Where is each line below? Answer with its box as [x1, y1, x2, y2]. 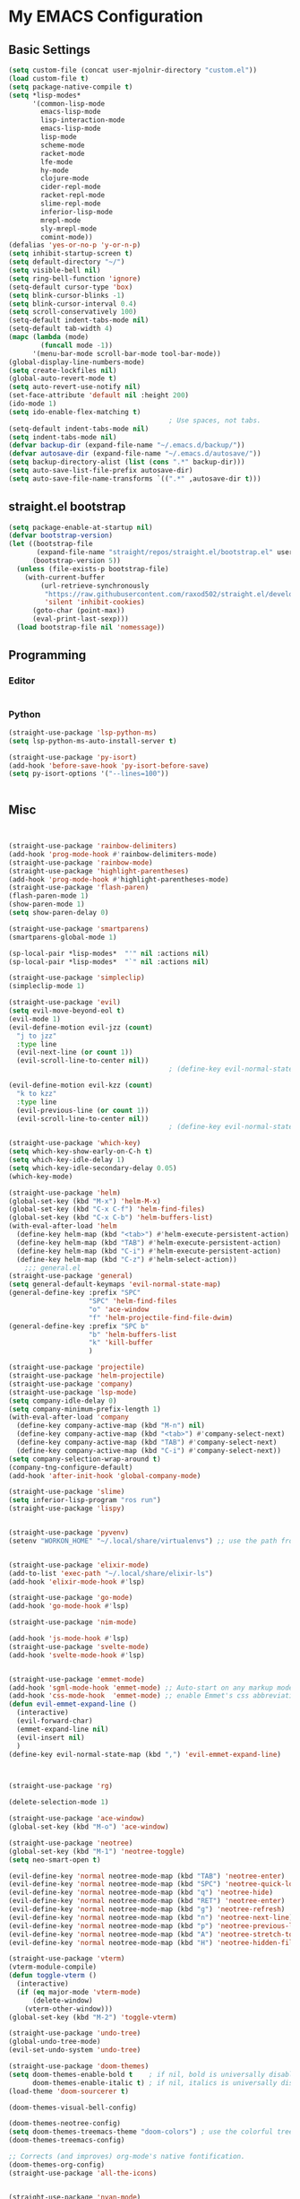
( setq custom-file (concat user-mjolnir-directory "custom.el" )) [8, 65, 257, 74]
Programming [8, 648, 87, 663]
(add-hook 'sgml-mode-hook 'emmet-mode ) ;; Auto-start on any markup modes [8, 1683, 297, 1692]
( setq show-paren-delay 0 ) [8, 908, 109, 917]
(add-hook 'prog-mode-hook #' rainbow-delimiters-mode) [8, 849, 218, 858]
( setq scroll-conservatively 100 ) [8, 308, 138, 317]
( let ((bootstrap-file [8, 540, 93, 549]
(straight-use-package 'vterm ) [8, 1954, 125, 1963]
